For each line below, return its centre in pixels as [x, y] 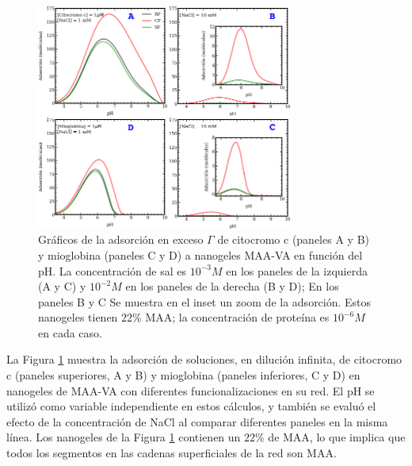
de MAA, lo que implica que [337, 437]
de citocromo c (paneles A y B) [293, 239]
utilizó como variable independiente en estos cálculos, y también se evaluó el [191, 406]
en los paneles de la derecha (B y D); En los [232, 286]
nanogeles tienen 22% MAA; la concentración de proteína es [184, 317]
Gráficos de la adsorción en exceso [121, 239]
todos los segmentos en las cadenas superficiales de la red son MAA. [172, 453]
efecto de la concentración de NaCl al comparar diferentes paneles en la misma [197, 421]
